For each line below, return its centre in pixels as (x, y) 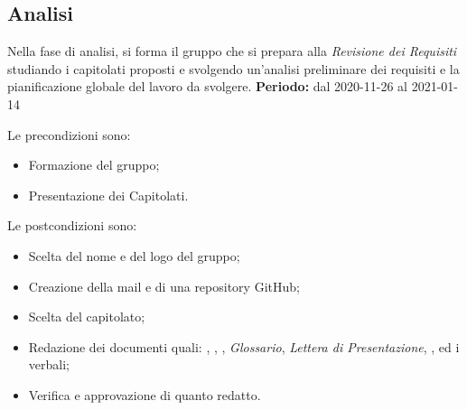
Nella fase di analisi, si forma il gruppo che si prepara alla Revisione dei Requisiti (232, 51)
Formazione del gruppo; (94, 165)
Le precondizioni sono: (69, 134)
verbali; (49, 364)
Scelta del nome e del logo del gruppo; (134, 255)
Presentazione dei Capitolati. (108, 195)
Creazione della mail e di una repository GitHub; (164, 286)
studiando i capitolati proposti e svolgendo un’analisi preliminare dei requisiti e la (233, 68)
